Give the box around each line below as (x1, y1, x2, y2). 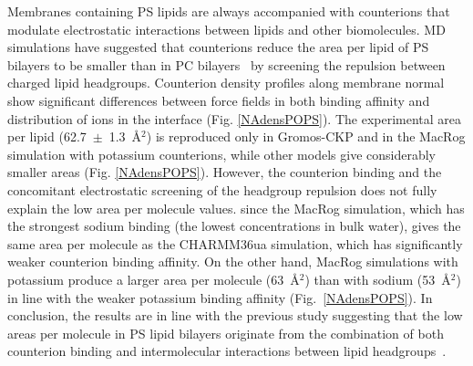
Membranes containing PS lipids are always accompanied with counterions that (7, 2, 450, 20)
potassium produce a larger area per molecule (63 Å (7, 269, 300, 288)
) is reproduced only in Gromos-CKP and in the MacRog (146, 127, 466, 146)
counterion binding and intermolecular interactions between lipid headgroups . (7, 341, 447, 361)
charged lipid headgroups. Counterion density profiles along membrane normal (7, 73, 445, 92)
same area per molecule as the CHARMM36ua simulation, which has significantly (7, 234, 463, 253)
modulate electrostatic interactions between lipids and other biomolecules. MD (7, 19, 446, 38)
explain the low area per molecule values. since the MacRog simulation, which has (7, 198, 465, 217)
